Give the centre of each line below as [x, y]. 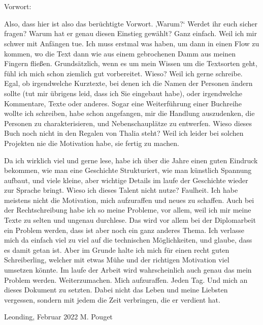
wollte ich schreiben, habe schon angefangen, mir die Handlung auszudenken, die [129, 113]
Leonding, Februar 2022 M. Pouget [58, 317]
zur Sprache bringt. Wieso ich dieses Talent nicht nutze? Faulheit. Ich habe [121, 190]
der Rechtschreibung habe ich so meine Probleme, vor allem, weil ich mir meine [128, 210]
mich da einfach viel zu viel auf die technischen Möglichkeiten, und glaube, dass [128, 240]
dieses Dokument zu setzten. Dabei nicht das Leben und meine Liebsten [116, 290]
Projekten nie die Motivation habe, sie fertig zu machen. [92, 143]
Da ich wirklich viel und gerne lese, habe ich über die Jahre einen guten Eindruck [131, 160]
